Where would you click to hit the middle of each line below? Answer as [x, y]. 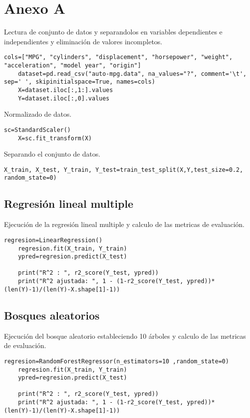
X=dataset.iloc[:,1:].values [65, 90]
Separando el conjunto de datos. [52, 154]
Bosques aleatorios [52, 315]
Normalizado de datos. [38, 114]
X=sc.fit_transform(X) [55, 138]
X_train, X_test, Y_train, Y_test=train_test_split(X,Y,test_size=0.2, [124, 170]
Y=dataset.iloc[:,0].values [64, 98]
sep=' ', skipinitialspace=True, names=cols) [80, 82]
